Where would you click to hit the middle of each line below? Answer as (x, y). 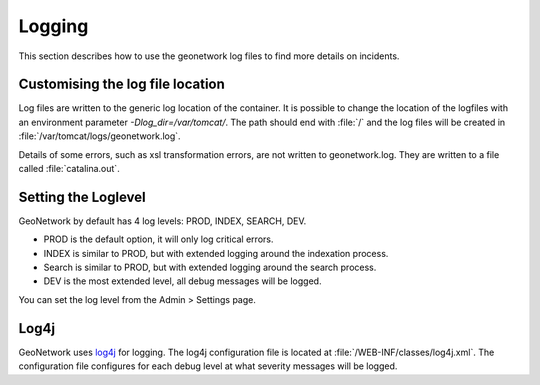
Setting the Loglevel (82, 196)
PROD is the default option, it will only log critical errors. (158, 239)
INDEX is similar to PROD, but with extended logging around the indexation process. (216, 253)
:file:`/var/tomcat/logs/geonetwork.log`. (99, 136)
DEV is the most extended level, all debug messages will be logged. (182, 281)
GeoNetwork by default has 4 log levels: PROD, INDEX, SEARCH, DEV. (162, 221)
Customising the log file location (121, 84)
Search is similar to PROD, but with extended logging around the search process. (210, 267)
